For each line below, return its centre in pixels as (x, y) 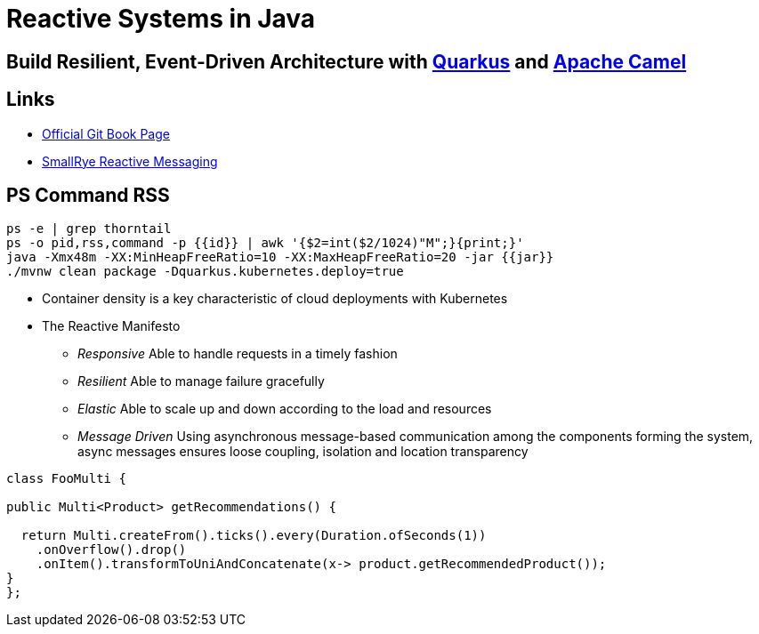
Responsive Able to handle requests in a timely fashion (238, 354)
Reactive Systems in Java (161, 19)
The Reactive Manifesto (111, 326)
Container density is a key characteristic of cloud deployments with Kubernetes (275, 299)
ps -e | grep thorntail (89, 229)
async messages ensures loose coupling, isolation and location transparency (303, 452)
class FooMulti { (66, 479)
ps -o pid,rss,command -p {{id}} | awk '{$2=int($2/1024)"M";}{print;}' (265, 243)
